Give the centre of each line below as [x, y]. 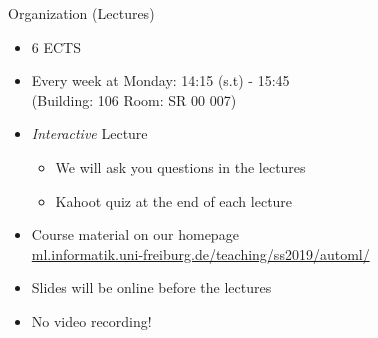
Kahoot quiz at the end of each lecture [174, 200]
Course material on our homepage [135, 234]
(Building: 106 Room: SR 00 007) [134, 99]
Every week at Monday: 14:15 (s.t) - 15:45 [160, 80]
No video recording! [91, 320]
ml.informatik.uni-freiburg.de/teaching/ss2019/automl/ [200, 253]
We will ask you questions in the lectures [180, 166]
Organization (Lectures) [81, 13]
